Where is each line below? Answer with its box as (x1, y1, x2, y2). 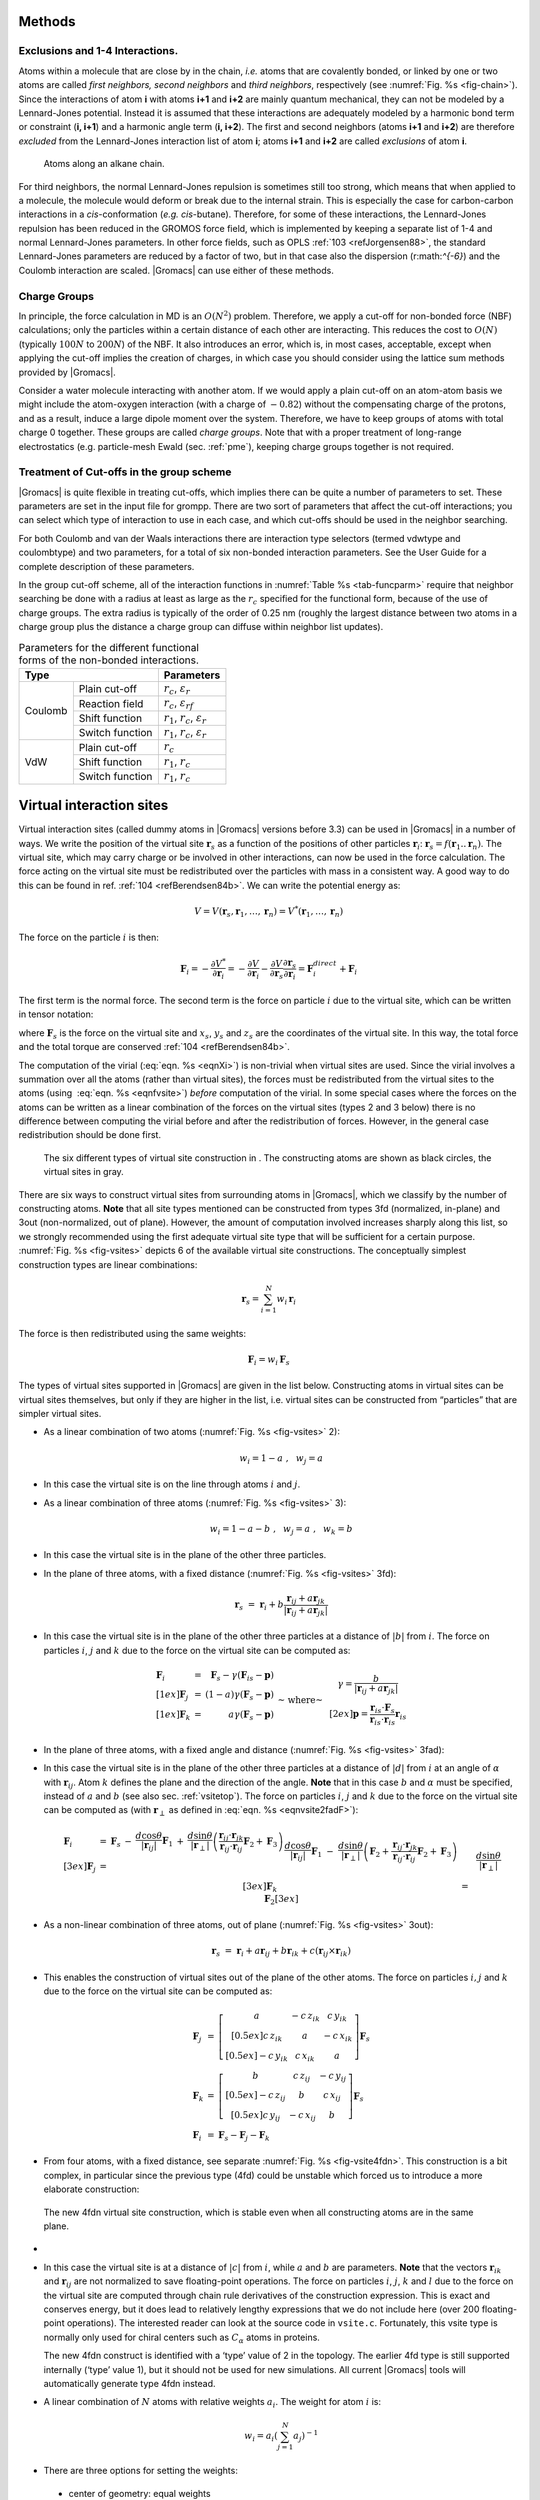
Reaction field (78, 696, 144, 710)
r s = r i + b (234, 1599, 285, 1612)
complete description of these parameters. (18, 560, 195, 572)
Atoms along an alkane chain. (43, 158, 165, 170)
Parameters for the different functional (18, 640, 200, 654)
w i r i (276, 1293, 297, 1307)
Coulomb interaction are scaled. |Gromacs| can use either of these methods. (18, 264, 334, 276)
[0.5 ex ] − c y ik (225, 2050, 289, 2064)
